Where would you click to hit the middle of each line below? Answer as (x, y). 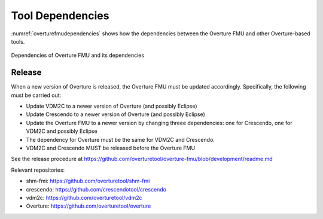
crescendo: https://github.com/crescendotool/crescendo (96, 189)
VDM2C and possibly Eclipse (62, 131)
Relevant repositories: (38, 170)
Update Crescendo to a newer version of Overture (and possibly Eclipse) (116, 114)
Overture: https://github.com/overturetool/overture (89, 206)
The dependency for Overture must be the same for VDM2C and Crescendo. (121, 139)
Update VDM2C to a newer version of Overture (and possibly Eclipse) (112, 106)
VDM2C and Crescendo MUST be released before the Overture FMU (111, 148)
